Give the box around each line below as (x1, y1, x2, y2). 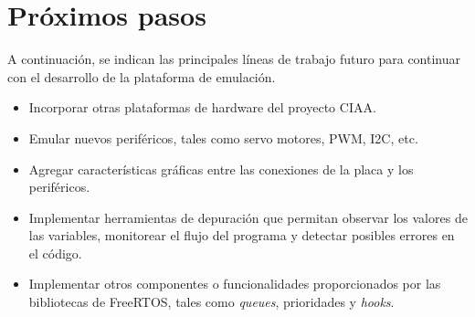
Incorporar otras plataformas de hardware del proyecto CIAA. (28, 98, 376, 117)
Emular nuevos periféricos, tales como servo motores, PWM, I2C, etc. (28, 128, 418, 147)
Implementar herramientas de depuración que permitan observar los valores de (28, 207, 468, 227)
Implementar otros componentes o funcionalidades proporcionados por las (28, 274, 441, 293)
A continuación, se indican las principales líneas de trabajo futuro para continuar (7, 49, 461, 69)
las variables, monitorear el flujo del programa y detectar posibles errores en (28, 226, 455, 245)
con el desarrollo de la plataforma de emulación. (7, 67, 276, 86)
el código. (28, 243, 82, 262)
